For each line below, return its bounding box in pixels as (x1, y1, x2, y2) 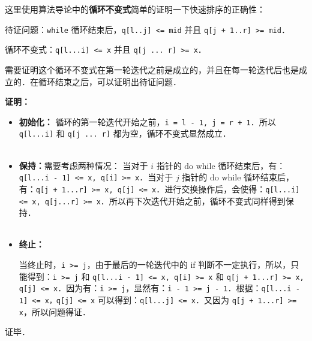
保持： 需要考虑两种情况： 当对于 (19, 159, 148, 171)
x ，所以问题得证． (19, 305, 91, 318)
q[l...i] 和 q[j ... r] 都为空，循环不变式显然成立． (19, 127, 231, 140)
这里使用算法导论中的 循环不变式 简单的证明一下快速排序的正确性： (5, 3, 265, 15)
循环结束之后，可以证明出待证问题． (38, 75, 181, 87)
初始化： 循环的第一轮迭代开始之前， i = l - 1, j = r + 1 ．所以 (19, 115, 276, 128)
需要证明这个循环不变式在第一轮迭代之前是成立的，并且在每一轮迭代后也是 (5, 63, 299, 76)
